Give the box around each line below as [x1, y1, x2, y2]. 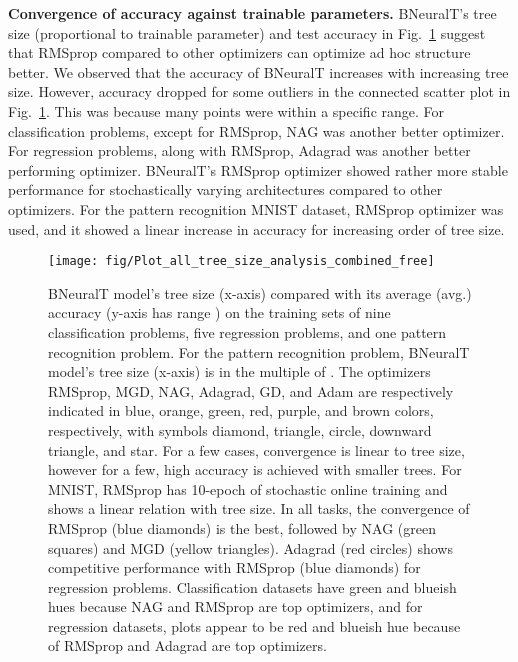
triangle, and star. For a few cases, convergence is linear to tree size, [48, 439, 465, 460]
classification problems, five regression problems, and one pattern [48, 321, 447, 342]
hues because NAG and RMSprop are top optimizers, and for [48, 596, 423, 617]
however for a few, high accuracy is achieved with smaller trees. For [48, 459, 462, 480]
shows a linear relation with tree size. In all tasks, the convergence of [48, 498, 470, 519]
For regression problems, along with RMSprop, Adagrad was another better [8, 140, 471, 161]
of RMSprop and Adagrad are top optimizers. [48, 635, 327, 656]
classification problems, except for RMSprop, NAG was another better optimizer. [8, 120, 505, 141]
